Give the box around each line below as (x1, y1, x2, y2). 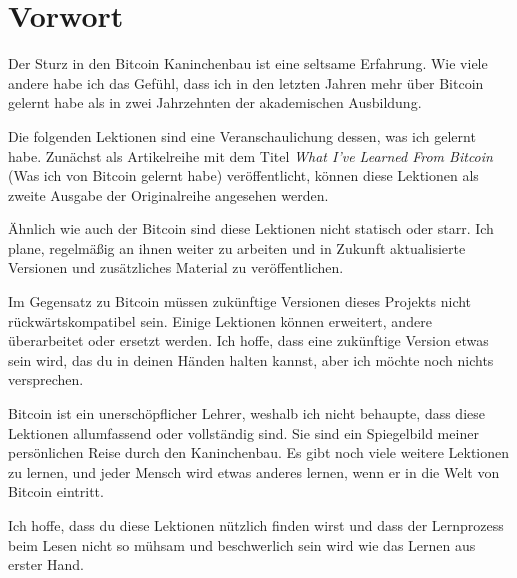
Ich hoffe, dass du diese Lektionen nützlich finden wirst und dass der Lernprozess (8, 515, 504, 535)
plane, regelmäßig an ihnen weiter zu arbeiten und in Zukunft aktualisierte (8, 237, 466, 258)
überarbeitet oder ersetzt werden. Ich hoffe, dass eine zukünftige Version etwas (8, 330, 489, 351)
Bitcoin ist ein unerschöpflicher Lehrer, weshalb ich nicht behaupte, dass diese (8, 403, 485, 424)
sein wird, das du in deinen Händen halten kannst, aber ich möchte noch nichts (8, 349, 494, 370)
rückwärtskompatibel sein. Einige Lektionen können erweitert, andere (8, 310, 432, 331)
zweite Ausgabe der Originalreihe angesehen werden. (8, 184, 329, 205)
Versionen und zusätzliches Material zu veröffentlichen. (8, 257, 344, 278)
